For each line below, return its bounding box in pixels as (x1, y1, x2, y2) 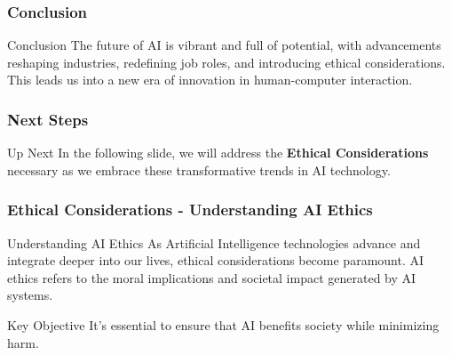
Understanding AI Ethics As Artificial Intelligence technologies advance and (7, 233, 421, 252)
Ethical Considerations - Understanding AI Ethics (7, 198, 373, 221)
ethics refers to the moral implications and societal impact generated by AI (7, 268, 416, 286)
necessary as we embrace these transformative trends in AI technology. (7, 160, 391, 179)
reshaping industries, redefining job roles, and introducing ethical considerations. (7, 52, 446, 71)
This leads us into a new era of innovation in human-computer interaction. (7, 70, 413, 89)
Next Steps (7, 108, 89, 130)
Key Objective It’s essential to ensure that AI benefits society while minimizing (7, 316, 440, 334)
